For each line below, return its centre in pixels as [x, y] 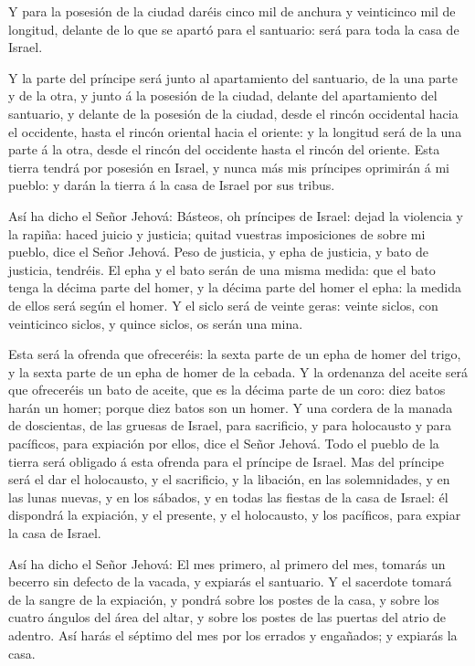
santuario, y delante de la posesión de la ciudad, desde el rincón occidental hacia [233, 113]
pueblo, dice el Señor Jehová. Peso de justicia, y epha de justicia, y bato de [218, 252]
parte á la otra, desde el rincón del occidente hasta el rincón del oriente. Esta [224, 149]
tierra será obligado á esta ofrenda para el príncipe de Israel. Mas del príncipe [227, 461]
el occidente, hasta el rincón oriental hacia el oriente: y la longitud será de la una [235, 131]
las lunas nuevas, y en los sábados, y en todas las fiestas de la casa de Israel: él [228, 497]
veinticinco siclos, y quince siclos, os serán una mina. [156, 323]
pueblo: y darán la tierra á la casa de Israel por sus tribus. [172, 185]
